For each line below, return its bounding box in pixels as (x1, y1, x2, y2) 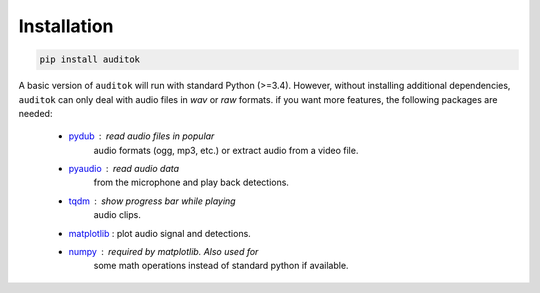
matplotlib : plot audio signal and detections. (68, 227, 252, 239)
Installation (18, 15, 114, 37)
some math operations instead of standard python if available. (93, 260, 349, 272)
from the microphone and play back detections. (93, 176, 290, 189)
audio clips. (93, 209, 142, 221)
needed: (18, 107, 53, 119)
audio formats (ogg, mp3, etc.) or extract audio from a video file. (93, 144, 359, 156)
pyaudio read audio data (68, 163, 180, 175)
